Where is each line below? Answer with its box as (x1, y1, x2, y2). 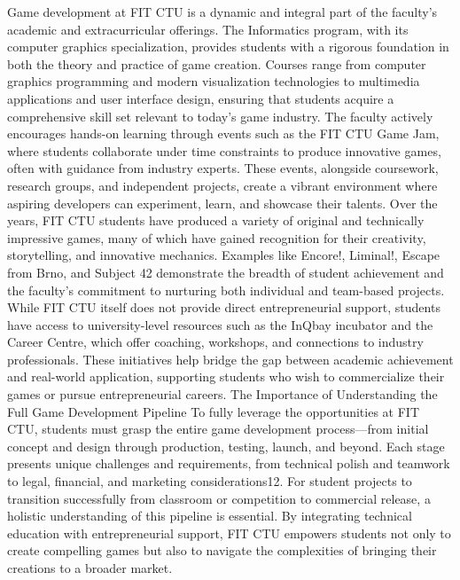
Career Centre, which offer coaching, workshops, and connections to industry (7, 333, 424, 351)
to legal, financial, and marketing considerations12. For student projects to (7, 472, 412, 490)
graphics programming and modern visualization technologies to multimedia (7, 72, 420, 90)
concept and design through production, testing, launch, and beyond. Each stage (7, 436, 445, 455)
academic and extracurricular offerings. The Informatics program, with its (7, 20, 409, 38)
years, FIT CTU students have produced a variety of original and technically (7, 211, 425, 230)
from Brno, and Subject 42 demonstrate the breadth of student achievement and (7, 263, 444, 281)
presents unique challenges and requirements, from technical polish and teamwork (7, 454, 450, 473)
